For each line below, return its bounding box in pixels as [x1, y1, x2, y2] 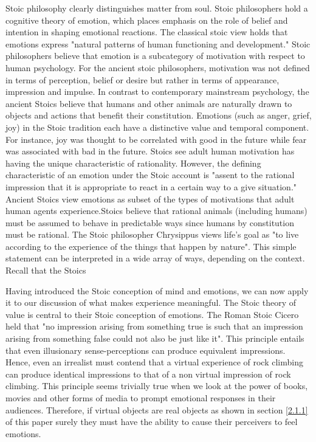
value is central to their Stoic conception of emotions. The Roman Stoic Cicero [5, 308, 299, 320]
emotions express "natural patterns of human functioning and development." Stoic [5, 37, 311, 50]
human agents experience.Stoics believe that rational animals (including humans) [5, 204, 307, 217]
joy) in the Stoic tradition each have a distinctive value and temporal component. [5, 120, 309, 133]
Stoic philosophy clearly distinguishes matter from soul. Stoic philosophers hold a [5, 2, 308, 14]
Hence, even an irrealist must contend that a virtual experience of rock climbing [5, 356, 303, 368]
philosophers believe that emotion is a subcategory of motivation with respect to [5, 49, 305, 62]
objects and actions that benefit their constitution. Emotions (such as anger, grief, [5, 109, 312, 122]
